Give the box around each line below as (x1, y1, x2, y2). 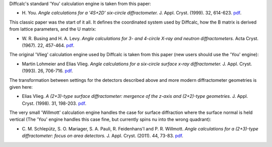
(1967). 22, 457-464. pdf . (22, 42, 75, 48)
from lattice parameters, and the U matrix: (9, 26, 97, 32)
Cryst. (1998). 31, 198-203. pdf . (22, 100, 87, 106)
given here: (9, 84, 33, 90)
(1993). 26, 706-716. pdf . (22, 68, 73, 74)
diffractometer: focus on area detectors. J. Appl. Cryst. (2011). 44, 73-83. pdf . (22, 133, 183, 139)
